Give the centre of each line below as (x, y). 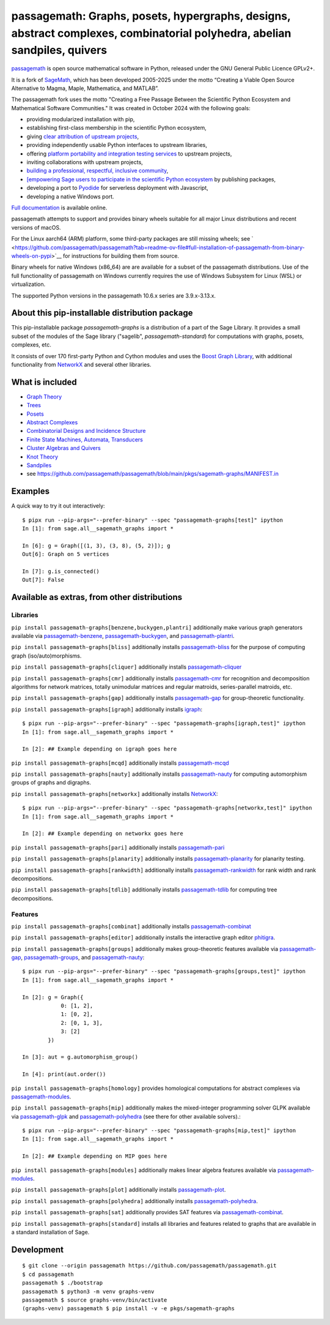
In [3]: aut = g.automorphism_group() (80, 1057)
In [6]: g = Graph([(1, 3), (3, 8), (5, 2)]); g (96, 546)
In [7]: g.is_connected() (61, 572)
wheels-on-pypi (31, 256)
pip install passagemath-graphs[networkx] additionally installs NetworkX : (115, 794)
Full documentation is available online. (59, 208)
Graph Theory (44, 396)
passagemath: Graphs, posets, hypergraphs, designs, (151, 16)
